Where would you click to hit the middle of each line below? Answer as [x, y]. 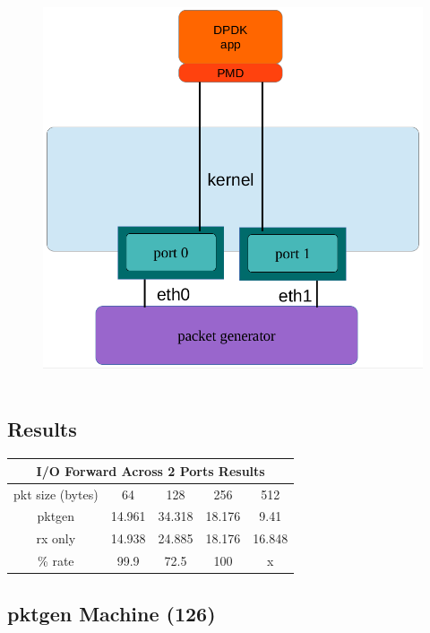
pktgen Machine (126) [112, 613]
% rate [56, 561]
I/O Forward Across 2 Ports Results [150, 470]
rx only [56, 538]
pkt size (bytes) [56, 494]
